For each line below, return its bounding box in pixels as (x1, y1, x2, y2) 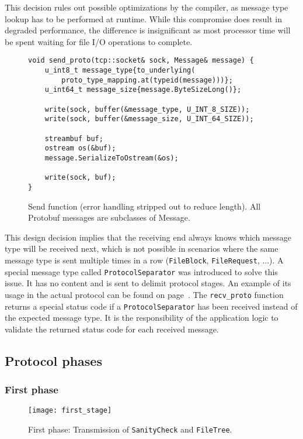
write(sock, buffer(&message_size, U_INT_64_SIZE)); (44, 115, 254, 124)
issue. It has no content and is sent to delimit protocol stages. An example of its (5, 277, 291, 289)
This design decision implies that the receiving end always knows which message (5, 231, 291, 243)
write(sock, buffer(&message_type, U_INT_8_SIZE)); (44, 105, 250, 114)
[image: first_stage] (28, 406, 112, 415)
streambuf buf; (44, 134, 103, 143)
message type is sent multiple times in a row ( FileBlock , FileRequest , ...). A (5, 253, 284, 266)
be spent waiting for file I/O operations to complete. (5, 35, 193, 47)
